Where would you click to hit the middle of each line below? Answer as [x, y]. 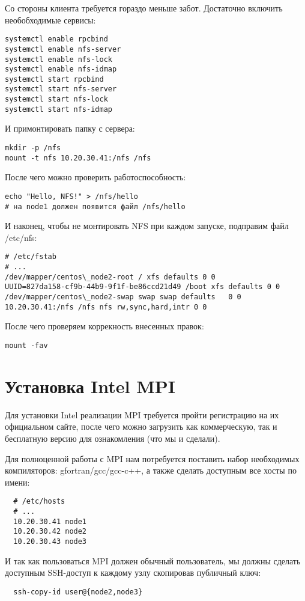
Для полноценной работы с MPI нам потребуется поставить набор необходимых [152, 458]
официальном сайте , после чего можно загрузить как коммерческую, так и [141, 426]
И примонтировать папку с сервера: [70, 128]
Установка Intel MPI [90, 386]
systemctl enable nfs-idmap [61, 69]
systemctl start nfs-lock [56, 99]
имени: [17, 482]
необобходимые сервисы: [50, 20]
